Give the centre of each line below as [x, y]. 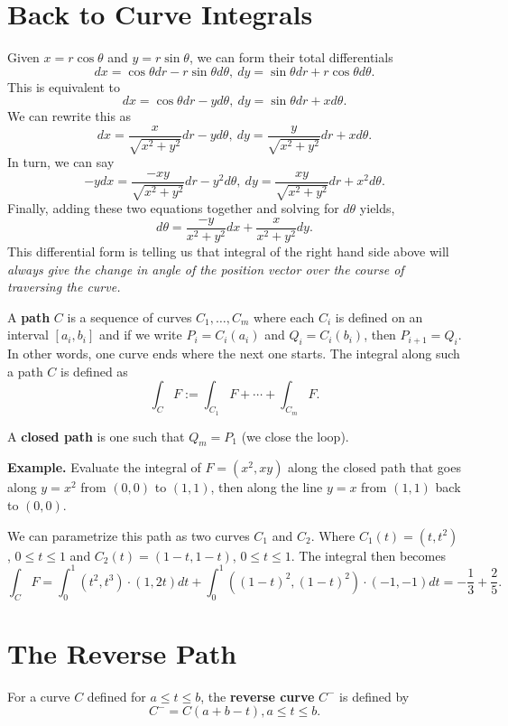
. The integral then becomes [368, 555]
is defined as [94, 371]
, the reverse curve [258, 696]
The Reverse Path [122, 652]
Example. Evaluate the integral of [104, 467]
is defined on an [379, 316]
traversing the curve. [64, 287]
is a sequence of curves [129, 316]
